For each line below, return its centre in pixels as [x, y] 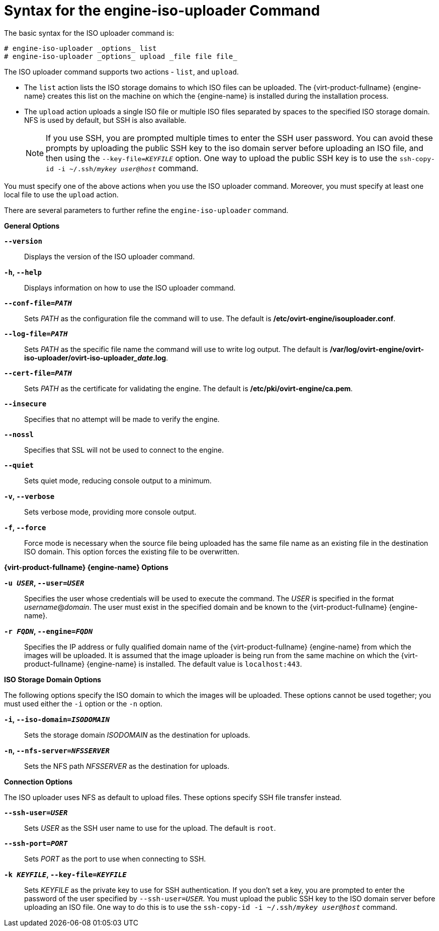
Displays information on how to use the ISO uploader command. [130, 288]
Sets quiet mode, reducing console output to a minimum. [118, 480]
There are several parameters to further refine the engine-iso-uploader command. [146, 210]
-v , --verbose [29, 496]
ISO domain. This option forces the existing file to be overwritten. [132, 551]
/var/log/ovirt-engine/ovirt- [377, 349]
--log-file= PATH [36, 334]
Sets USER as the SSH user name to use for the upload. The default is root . [150, 828]
